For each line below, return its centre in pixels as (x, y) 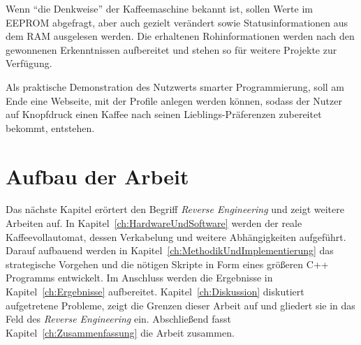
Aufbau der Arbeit (97, 176)
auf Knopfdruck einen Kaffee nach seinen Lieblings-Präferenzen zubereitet (164, 114)
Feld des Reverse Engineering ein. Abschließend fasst (118, 319)
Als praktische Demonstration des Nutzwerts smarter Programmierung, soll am (175, 86)
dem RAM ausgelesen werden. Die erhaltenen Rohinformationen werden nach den (180, 36)
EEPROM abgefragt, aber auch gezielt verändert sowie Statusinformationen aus (177, 22)
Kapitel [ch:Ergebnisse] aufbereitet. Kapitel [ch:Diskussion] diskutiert (155, 292)
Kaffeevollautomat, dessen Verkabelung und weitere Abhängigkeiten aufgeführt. (176, 236)
